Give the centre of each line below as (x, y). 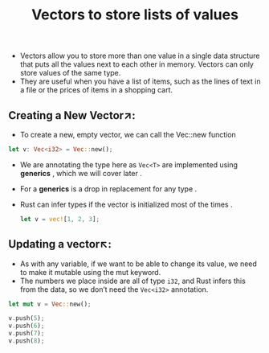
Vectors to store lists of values (135, 15)
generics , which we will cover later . (81, 173)
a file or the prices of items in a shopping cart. (96, 90)
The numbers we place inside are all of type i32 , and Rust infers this (133, 281)
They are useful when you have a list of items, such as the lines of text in (140, 81)
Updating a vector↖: (60, 244)
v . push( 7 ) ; (26, 334)
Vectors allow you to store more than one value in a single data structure (140, 56)
